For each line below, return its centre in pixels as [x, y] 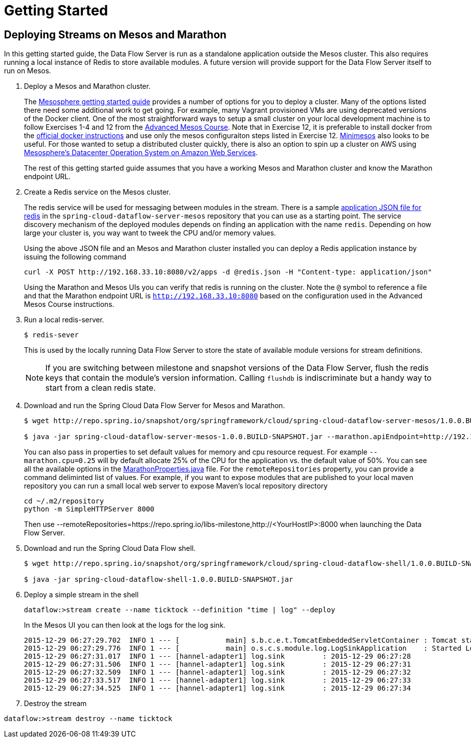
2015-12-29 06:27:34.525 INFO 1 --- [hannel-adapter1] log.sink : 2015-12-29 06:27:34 [218, 688]
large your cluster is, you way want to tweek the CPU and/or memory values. [150, 233]
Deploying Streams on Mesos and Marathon [115, 34]
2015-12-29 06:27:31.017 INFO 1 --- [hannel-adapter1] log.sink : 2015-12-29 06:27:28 [218, 656]
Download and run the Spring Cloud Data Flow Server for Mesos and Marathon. [154, 406]
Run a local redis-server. [64, 320]
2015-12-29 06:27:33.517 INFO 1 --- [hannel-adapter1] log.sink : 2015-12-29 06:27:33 [218, 680]
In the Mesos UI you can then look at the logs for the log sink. [125, 625]
